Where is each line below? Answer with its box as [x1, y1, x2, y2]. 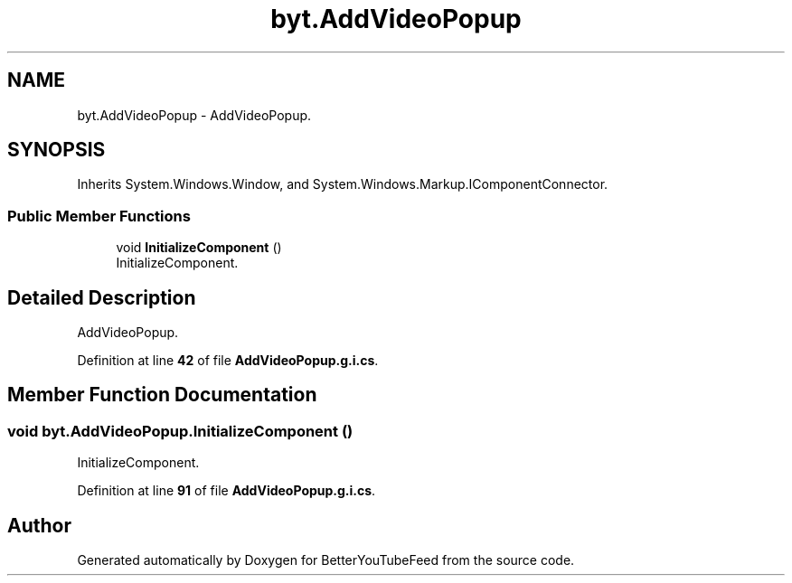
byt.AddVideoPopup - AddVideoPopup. [77, 107, 312, 123]
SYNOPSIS [7, 138, 106, 162]
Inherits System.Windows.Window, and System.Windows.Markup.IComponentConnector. [77, 176, 608, 193]
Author [7, 513, 71, 537]
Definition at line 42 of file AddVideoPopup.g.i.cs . [77, 353, 379, 369]
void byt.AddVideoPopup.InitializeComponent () [7, 421, 354, 440]
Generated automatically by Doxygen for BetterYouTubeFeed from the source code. [77, 552, 575, 569]
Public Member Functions [7, 206, 191, 225]
